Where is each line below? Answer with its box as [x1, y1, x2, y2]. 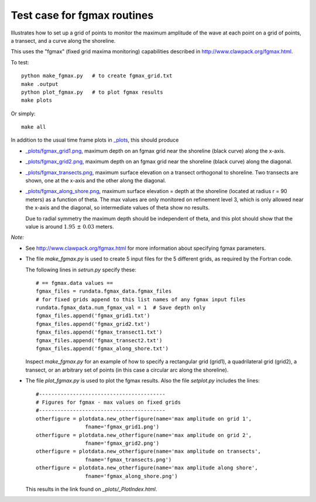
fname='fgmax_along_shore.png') [85, 473, 178, 479]
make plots [21, 97, 53, 104]
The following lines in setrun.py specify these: [25, 266, 137, 273]
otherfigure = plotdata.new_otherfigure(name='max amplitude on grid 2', [36, 432, 252, 438]
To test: [11, 59, 29, 66]
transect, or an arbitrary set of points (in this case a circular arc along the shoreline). [25, 366, 229, 373]
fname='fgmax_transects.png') [85, 456, 172, 463]
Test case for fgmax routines [11, 9, 154, 22]
